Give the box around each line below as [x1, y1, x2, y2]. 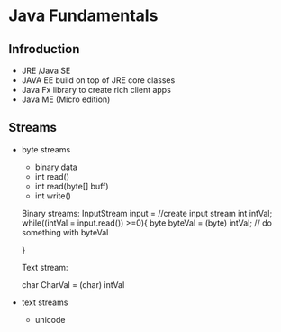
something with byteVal [21, 226, 109, 237]
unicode [34, 314, 66, 325]
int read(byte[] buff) [34, 180, 109, 191]
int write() [34, 190, 71, 201]
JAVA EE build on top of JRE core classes [21, 75, 176, 86]
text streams [21, 297, 68, 308]
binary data [34, 161, 77, 172]
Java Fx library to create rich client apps [21, 85, 172, 95]
